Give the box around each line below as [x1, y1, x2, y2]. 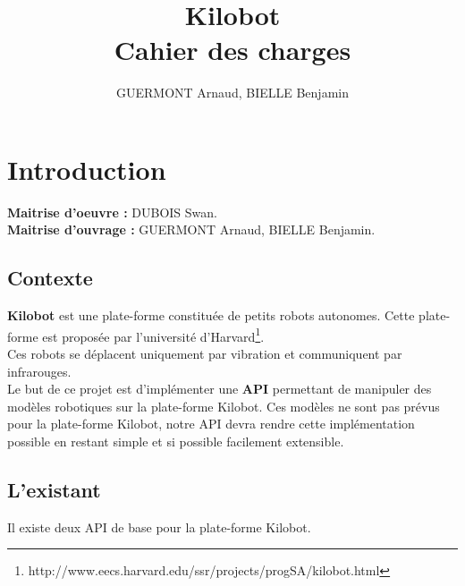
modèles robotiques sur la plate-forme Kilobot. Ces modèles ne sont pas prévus [7, 396, 440, 415]
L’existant [7, 476, 101, 504]
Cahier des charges [114, 31, 351, 68]
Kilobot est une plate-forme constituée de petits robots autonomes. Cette [7, 306, 415, 325]
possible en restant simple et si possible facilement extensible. [7, 432, 344, 451]
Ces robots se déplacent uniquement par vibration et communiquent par [7, 344, 402, 363]
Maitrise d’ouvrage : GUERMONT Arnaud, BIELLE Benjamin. [7, 220, 376, 239]
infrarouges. [7, 361, 72, 380]
